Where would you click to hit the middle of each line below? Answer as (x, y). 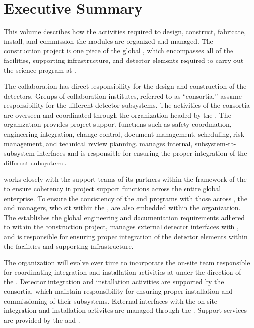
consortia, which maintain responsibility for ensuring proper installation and (118, 291)
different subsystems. (35, 162)
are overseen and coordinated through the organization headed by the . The (117, 114)
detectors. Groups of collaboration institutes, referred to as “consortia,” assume (123, 95)
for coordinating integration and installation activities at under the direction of (123, 272)
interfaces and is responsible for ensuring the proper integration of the (142, 153)
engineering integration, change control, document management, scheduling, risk (124, 134)
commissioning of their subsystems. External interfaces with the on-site (111, 300)
